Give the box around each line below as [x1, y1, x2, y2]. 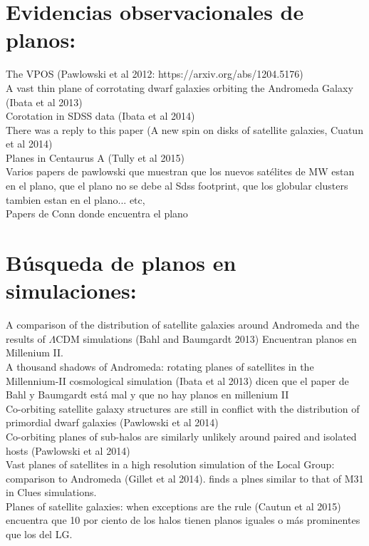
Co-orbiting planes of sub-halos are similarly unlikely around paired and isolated [6, 428, 357, 443]
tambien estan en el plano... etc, [6, 192, 145, 207]
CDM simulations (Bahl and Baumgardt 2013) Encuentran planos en [56, 331, 357, 346]
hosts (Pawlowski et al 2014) [6, 443, 130, 458]
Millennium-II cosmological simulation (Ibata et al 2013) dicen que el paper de [6, 373, 349, 388]
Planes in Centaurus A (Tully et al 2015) [6, 150, 184, 165]
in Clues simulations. [6, 485, 97, 500]
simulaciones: [6, 276, 137, 305]
